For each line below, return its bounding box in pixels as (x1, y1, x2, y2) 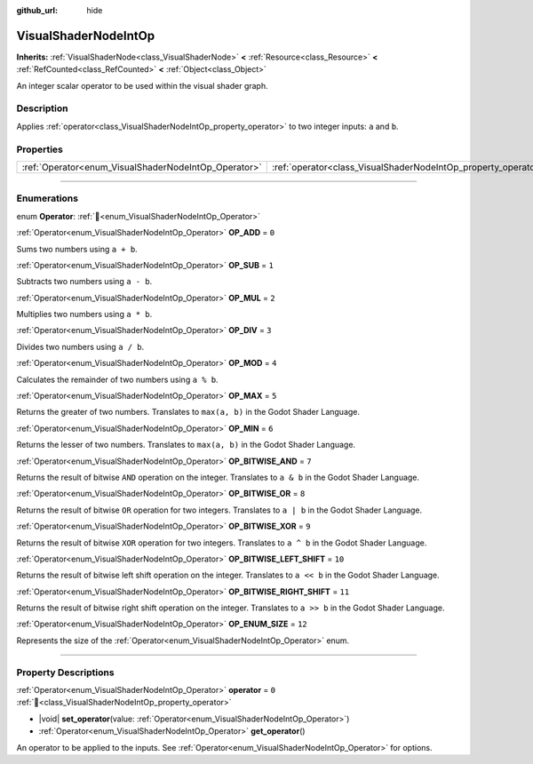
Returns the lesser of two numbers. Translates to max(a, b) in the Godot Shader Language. (16, 440, 355, 450)
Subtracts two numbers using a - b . (16, 276, 153, 287)
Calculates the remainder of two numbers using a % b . (16, 374, 219, 385)
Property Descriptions (16, 666, 115, 679)
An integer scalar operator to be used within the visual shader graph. (16, 80, 268, 91)
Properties (16, 143, 64, 155)
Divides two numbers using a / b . (16, 341, 145, 352)
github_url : (16, 5, 58, 15)
